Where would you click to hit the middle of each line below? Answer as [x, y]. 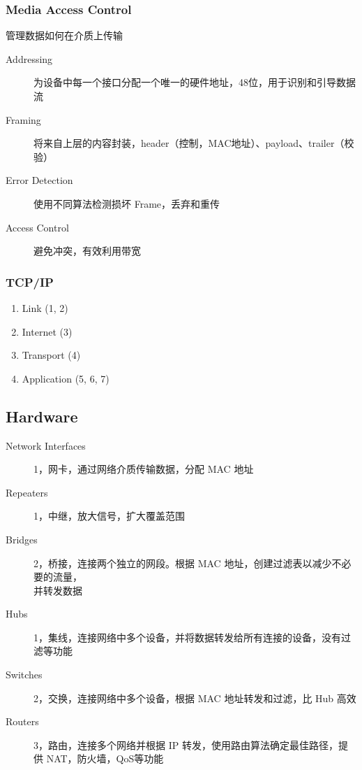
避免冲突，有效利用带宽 [87, 251]
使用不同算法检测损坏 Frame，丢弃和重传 [127, 203]
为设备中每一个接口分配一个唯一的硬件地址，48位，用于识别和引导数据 [195, 82]
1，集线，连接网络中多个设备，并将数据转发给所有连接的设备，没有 [187, 637]
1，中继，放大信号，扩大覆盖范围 [109, 516]
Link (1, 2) [45, 307]
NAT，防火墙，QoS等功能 [105, 758]
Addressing [29, 58]
